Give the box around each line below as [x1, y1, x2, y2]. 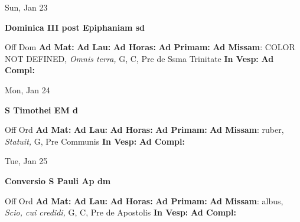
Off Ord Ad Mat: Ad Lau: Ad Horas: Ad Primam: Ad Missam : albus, [5, 194, 283, 207]
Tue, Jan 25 [5, 155, 48, 167]
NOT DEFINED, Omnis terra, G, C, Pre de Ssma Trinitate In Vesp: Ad [5, 52, 274, 64]
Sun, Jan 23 [5, 1, 48, 13]
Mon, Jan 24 [5, 83, 50, 96]
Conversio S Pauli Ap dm [5, 174, 111, 187]
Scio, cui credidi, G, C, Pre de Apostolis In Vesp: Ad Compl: [5, 206, 236, 218]
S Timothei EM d [5, 103, 79, 116]
